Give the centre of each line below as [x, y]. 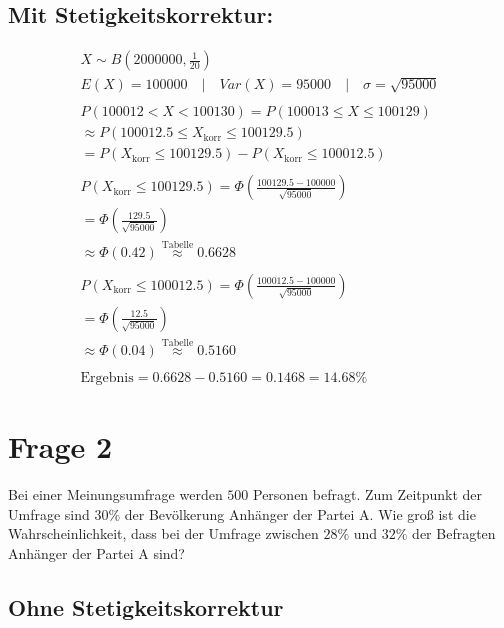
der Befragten [454, 533]
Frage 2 [60, 446]
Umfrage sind [49, 513]
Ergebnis [107, 377]
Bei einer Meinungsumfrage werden [115, 494]
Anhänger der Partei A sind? [96, 552]
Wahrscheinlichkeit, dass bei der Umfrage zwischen [163, 533]
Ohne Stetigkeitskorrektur [146, 606]
